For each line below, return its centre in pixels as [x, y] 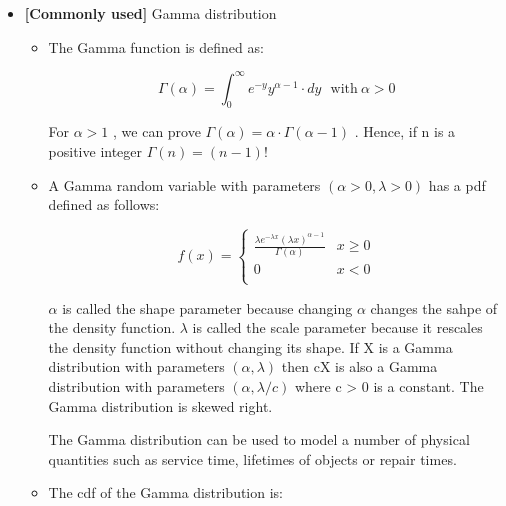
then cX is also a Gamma [359, 366]
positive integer [95, 151]
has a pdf [457, 184]
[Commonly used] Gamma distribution [150, 13]
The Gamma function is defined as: [156, 46]
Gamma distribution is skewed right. [160, 405]
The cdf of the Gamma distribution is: [166, 492]
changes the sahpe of [434, 307]
